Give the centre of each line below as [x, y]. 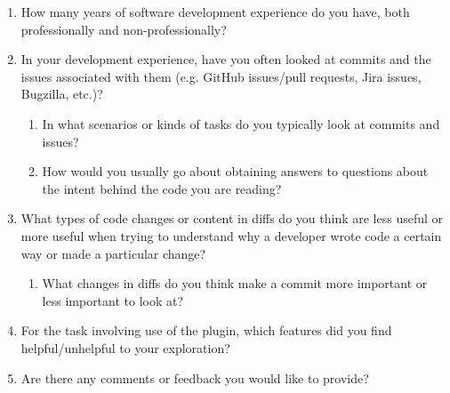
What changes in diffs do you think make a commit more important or [235, 283]
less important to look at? [113, 300]
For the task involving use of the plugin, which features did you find [206, 330]
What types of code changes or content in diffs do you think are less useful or [232, 218]
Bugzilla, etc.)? [62, 94]
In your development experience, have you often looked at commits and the [226, 59]
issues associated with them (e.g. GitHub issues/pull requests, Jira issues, [221, 76]
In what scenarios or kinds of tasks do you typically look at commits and [241, 123]
